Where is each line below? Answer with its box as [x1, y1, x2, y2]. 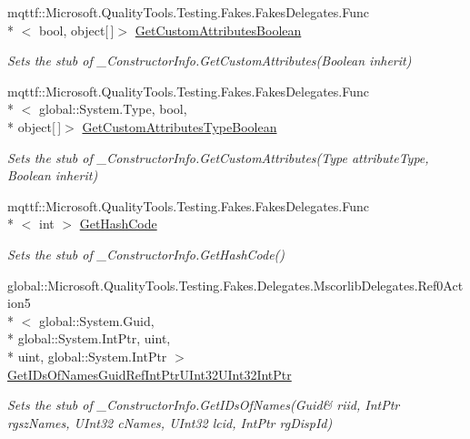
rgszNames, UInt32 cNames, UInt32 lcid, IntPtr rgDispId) [7, 413, 333, 432]
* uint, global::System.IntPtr [7, 346, 167, 365]
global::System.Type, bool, [38, 99, 187, 118]
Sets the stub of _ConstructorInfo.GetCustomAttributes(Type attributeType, [7, 148, 429, 167]
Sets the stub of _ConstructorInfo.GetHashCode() [7, 244, 285, 263]
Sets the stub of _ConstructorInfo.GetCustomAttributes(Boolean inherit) [7, 51, 412, 70]
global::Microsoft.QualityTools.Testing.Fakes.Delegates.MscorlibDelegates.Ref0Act [7, 275, 464, 294]
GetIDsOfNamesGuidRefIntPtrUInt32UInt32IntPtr [7, 364, 292, 383]
